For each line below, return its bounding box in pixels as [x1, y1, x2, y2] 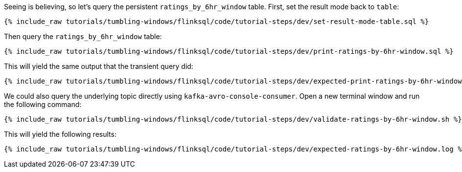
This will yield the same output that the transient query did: [4, 62, 193, 70]
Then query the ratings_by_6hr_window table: [4, 32, 162, 41]
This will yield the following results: [4, 130, 116, 138]
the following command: [4, 100, 82, 108]
